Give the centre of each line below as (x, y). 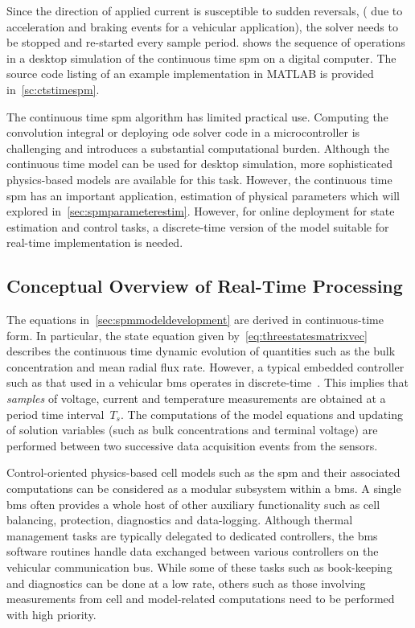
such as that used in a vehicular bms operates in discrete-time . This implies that (208, 382)
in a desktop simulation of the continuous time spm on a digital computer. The (201, 57)
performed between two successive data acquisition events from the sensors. (192, 445)
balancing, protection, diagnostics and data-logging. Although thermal (180, 520)
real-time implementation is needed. (95, 242)
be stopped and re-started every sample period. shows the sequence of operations (206, 42)
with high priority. (51, 614)
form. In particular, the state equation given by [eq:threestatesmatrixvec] (187, 335)
